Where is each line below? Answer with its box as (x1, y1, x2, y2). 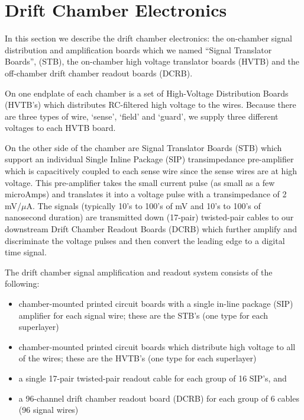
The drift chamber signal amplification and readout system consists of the (5, 265, 273, 278)
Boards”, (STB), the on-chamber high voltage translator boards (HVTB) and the (5, 55, 300, 68)
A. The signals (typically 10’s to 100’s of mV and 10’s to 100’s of (26, 199, 261, 211)
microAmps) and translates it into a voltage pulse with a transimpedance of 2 (5, 188, 287, 200)
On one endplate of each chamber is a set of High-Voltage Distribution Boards (5, 86, 289, 99)
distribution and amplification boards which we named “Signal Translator (5, 43, 272, 56)
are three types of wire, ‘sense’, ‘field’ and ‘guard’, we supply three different (5, 110, 279, 122)
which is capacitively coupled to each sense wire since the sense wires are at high (5, 165, 297, 177)
